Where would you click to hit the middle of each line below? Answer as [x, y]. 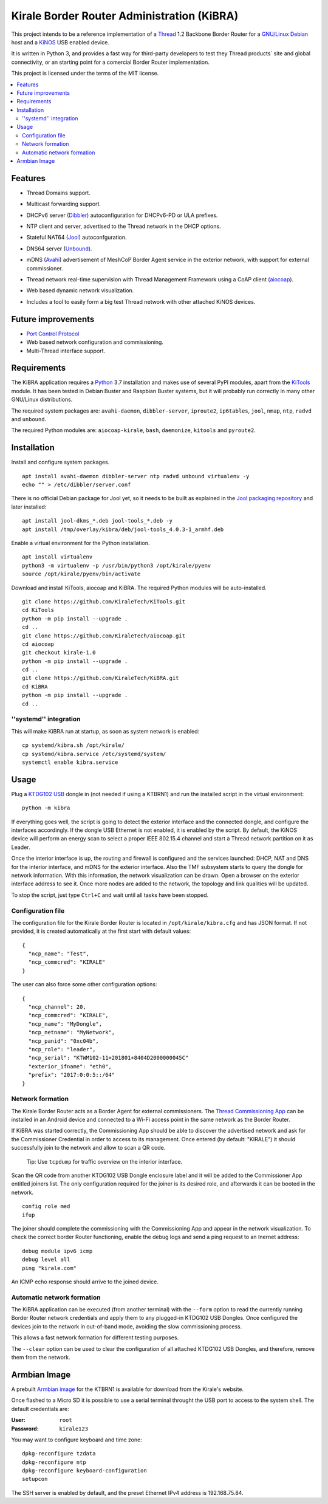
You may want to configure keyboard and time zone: [77, 1440]
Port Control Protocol [53, 334]
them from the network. [41, 1358]
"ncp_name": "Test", [59, 954]
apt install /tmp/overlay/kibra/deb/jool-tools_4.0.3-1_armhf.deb [123, 529]
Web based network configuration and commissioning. [95, 342]
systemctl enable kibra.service [70, 762]
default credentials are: [40, 1409]
